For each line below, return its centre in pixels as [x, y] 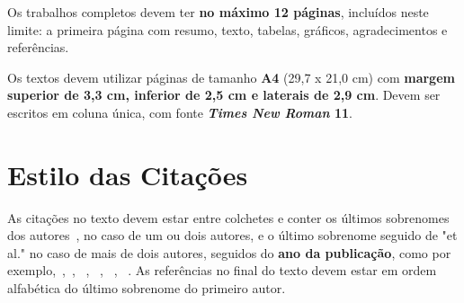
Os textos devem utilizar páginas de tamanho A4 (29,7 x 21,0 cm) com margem [231, 77]
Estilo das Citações [128, 174]
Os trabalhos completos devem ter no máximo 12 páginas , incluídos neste [218, 12]
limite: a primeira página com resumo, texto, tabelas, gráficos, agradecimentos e [228, 29]
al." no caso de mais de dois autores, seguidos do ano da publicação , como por [229, 252]
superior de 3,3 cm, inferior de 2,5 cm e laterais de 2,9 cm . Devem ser [224, 95]
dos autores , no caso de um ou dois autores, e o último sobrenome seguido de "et [232, 235]
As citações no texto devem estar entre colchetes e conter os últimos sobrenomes [228, 217]
